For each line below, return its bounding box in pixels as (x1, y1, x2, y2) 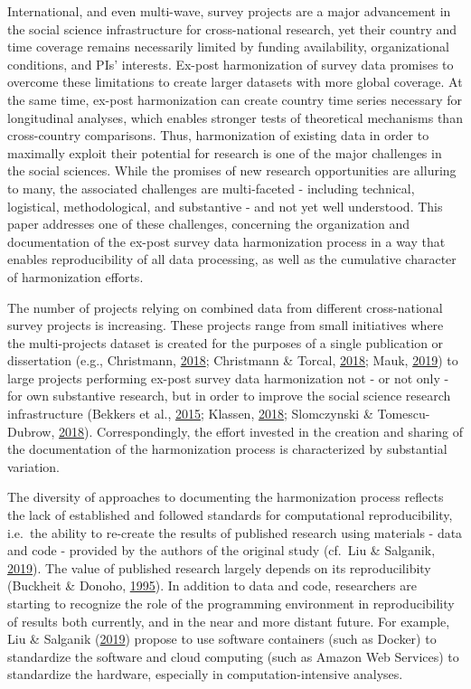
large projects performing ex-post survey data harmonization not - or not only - (7, 368, 449, 387)
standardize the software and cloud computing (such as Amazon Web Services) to (7, 647, 459, 665)
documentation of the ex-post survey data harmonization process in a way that (7, 231, 446, 250)
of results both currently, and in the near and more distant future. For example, (7, 611, 450, 630)
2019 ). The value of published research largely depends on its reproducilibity (7, 558, 431, 577)
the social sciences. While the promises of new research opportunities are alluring (7, 161, 457, 180)
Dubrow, (7, 421, 55, 440)
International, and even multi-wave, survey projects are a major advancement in (7, 2, 451, 20)
